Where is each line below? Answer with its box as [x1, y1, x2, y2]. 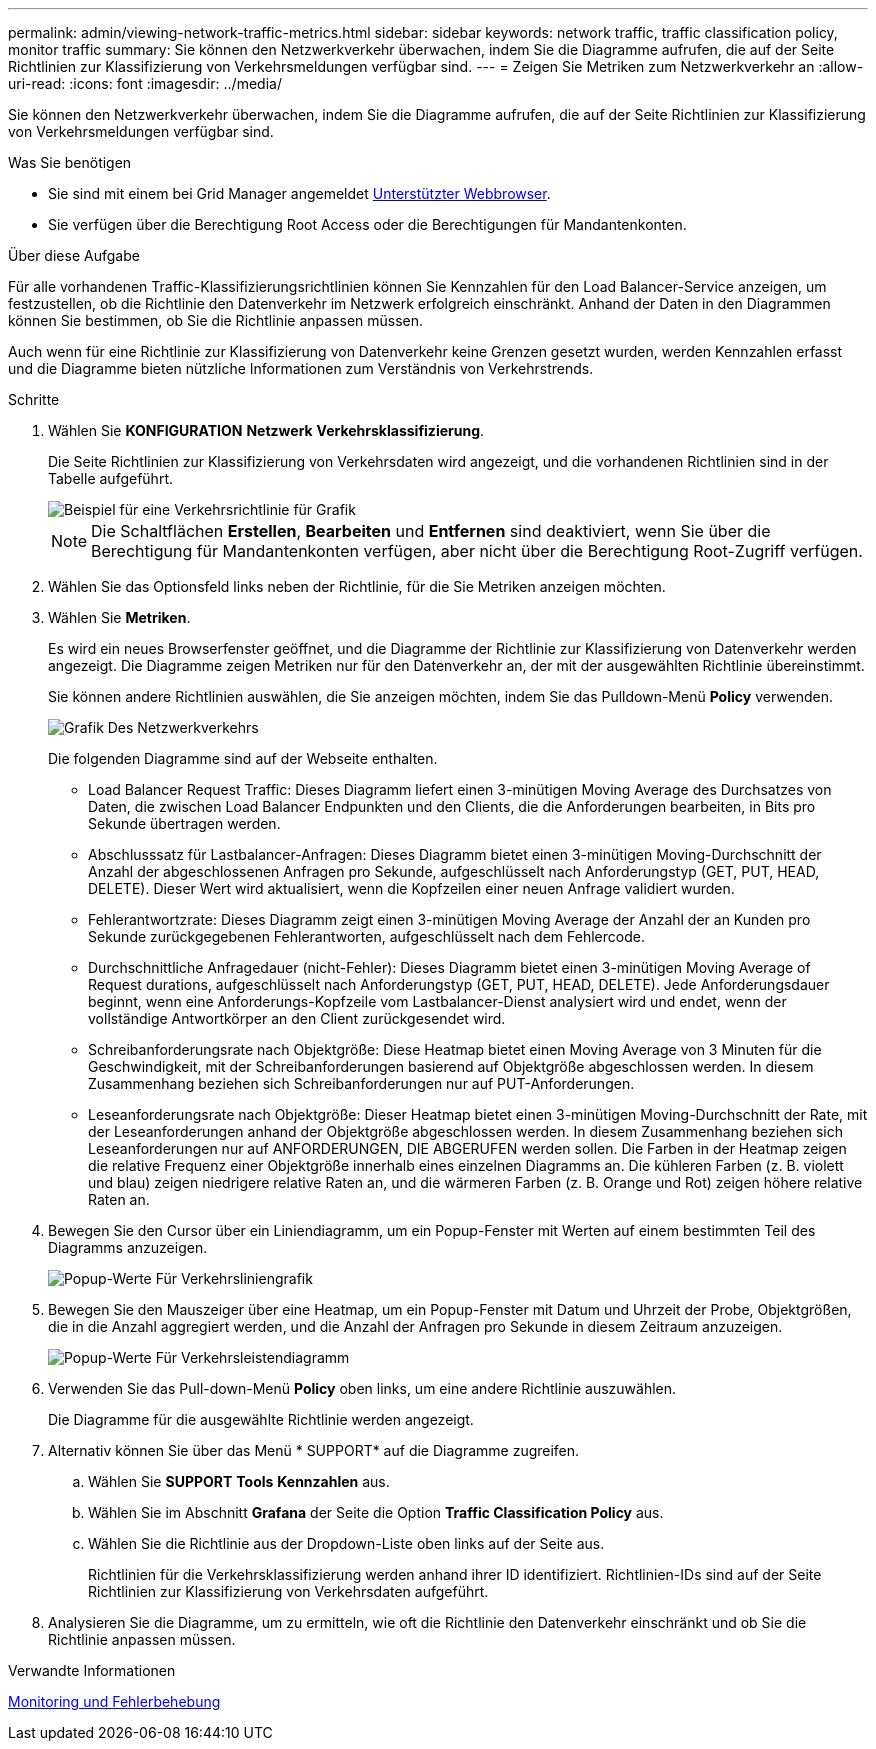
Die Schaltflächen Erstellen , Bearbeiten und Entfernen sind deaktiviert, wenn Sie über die [91, 521, 771, 541]
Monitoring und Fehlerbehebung [8, 1693, 221, 1710]
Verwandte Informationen [8, 1662, 176, 1679]
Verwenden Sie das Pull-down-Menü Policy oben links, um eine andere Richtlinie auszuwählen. [48, 1380, 677, 1397]
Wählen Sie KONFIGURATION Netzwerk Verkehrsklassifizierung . [48, 422, 485, 439]
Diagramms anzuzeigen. [48, 1239, 208, 1256]
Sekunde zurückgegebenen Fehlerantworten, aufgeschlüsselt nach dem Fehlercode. [88, 928, 645, 945]
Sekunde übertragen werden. [88, 815, 281, 832]
